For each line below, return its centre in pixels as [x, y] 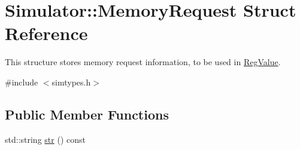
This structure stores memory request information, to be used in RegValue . [143, 62]
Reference [46, 33]
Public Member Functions [87, 114]
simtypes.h [71, 82]
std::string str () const [45, 139]
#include [22, 82]
